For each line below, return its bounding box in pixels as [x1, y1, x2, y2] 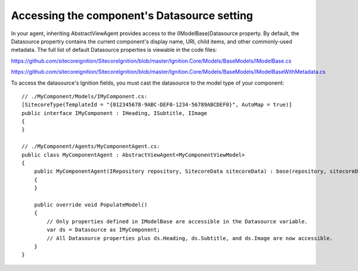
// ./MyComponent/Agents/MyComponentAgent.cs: [21, 143, 161, 150]
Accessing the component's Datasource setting [11, 9, 254, 22]
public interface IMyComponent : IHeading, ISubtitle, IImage [21, 110, 208, 116]
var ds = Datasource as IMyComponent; [47, 226, 161, 233]
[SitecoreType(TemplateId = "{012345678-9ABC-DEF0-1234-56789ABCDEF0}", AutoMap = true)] [21, 101, 292, 108]
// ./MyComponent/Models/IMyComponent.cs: [21, 93, 148, 99]
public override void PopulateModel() [33, 201, 148, 208]
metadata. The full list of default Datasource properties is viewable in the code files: [11, 46, 217, 54]
